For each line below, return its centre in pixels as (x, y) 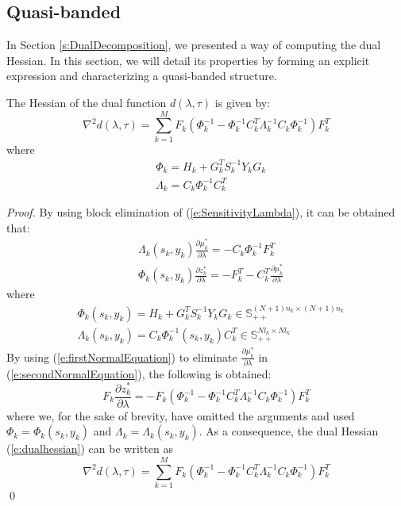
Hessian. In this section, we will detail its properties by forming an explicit (188, 60)
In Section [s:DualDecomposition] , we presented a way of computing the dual (194, 45)
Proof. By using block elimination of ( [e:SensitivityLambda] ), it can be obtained (201, 212)
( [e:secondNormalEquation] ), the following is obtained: (139, 373)
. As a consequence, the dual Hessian (289, 431)
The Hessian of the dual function (87, 102)
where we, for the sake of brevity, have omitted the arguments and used (181, 415)
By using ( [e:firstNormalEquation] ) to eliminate (122, 356)
